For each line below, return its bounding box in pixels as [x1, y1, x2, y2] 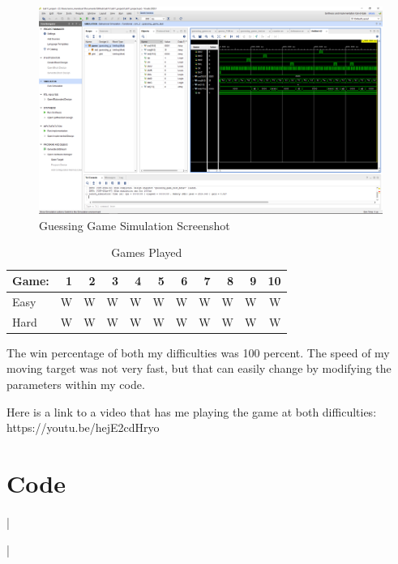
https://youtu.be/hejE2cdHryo [6, 419, 160, 436]
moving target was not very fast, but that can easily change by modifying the [6, 360, 392, 377]
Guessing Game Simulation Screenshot [39, 216, 230, 233]
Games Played [111, 244, 182, 261]
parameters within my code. [6, 376, 145, 393]
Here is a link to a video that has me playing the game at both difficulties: [6, 403, 377, 420]
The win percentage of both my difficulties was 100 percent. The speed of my [6, 344, 390, 361]
